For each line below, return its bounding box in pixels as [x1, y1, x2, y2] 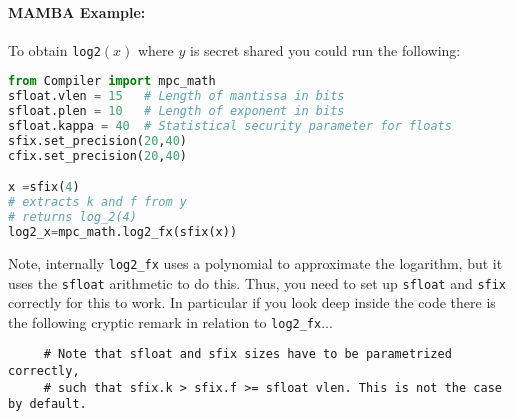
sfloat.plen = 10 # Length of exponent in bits [8, 104, 345, 119]
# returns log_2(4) [8, 210, 137, 225]
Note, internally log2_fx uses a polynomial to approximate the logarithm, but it [8, 252, 503, 273]
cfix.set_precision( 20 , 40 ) [8, 148, 188, 163]
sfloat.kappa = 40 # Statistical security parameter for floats [8, 119, 452, 134]
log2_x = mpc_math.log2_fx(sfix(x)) [8, 224, 238, 239]
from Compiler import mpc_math [8, 74, 216, 89]
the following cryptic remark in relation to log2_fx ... [8, 311, 333, 332]
